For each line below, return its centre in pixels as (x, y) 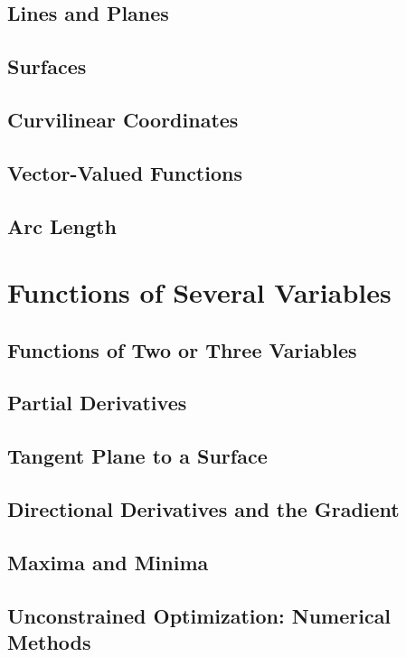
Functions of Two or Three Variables (182, 349)
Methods (49, 641)
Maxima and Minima (108, 562)
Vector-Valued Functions (125, 172)
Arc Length (62, 225)
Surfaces (47, 66)
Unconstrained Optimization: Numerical (199, 615)
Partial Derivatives (97, 403)
